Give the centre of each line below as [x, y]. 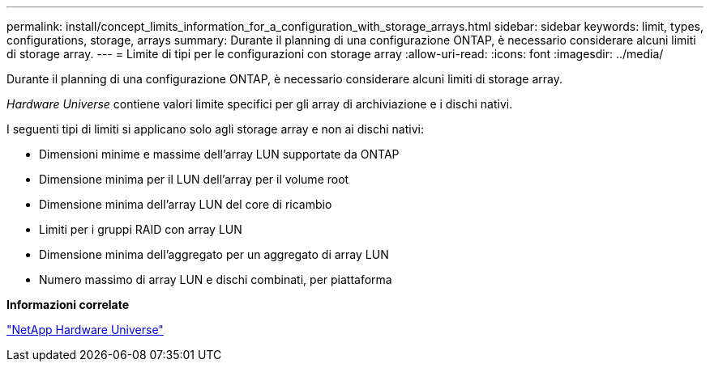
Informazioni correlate [68, 305]
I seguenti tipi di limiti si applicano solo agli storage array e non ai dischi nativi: [215, 129]
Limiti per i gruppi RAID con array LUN [141, 229]
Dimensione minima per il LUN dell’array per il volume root [194, 179]
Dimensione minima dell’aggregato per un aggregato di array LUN [214, 254]
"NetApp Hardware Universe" [85, 330]
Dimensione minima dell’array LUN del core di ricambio [186, 204]
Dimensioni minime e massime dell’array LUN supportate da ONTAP [219, 154]
